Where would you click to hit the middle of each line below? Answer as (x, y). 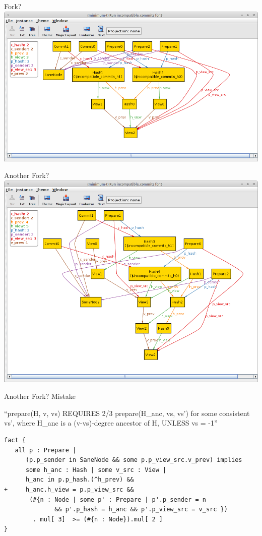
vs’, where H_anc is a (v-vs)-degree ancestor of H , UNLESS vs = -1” (111, 423)
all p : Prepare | (46, 450)
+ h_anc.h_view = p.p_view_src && (69, 489)
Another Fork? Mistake (40, 396)
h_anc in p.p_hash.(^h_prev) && (80, 480)
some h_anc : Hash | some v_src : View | (96, 470)
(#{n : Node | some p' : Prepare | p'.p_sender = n (118, 499)
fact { (15, 440)
